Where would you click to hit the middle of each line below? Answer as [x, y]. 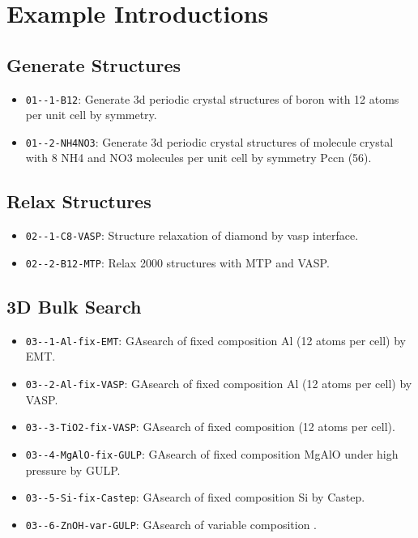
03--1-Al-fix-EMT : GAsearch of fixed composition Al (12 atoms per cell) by [216, 340]
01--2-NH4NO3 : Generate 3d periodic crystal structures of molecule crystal [209, 141]
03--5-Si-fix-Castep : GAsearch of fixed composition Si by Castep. [195, 497]
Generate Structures [94, 64]
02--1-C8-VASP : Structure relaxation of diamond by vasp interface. [192, 235]
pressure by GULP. [73, 470]
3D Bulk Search [74, 306]
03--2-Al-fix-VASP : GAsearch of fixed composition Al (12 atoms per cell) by [219, 384]
